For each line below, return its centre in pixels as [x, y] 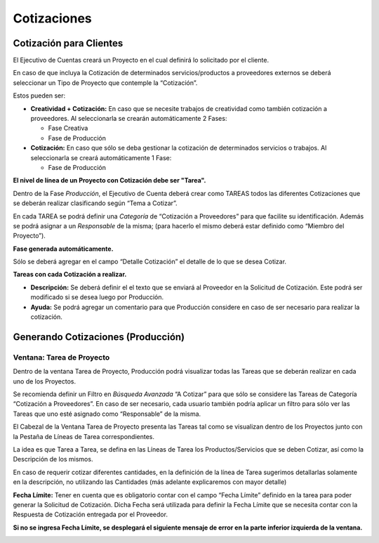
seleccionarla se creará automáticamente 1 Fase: [101, 157]
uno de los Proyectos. [45, 381]
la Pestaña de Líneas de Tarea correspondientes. [84, 436]
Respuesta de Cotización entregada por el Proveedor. [91, 515]
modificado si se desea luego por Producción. [97, 297]
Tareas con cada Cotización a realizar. [70, 275]
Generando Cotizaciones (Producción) [99, 337]
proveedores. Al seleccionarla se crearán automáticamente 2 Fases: [129, 119]
